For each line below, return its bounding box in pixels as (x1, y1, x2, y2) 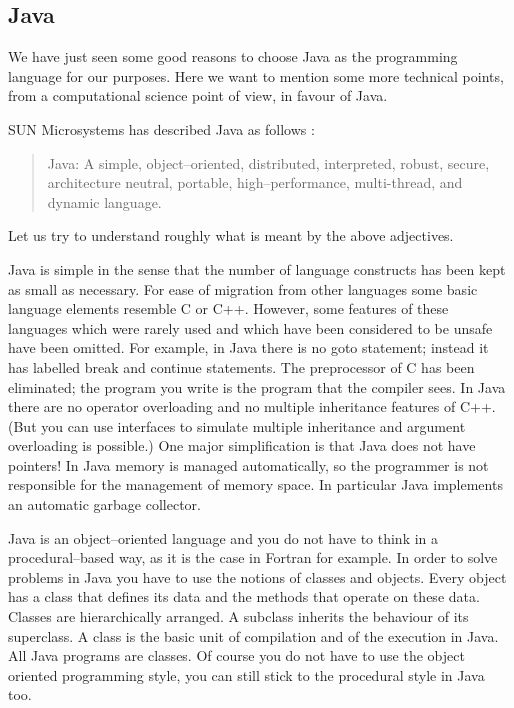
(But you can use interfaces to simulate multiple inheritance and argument (8, 415, 466, 436)
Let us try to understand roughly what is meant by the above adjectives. (8, 225, 454, 246)
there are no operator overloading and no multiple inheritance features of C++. (8, 396, 496, 417)
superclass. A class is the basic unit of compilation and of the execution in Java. (8, 625, 499, 646)
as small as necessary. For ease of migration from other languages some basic (8, 278, 478, 299)
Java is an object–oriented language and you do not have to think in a (8, 527, 439, 548)
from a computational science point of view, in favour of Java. (8, 85, 388, 106)
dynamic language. (47, 191, 162, 212)
